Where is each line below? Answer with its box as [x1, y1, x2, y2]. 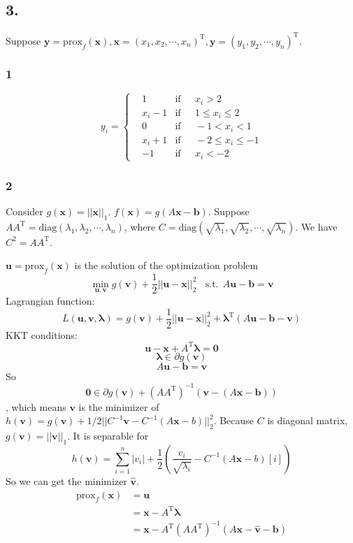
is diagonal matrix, [267, 413, 348, 428]
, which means [6, 399, 66, 414]
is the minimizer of [78, 399, 159, 414]
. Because [213, 413, 254, 428]
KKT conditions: [6, 327, 78, 342]
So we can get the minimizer [6, 473, 127, 488]
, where [124, 219, 156, 233]
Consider [6, 204, 43, 219]
